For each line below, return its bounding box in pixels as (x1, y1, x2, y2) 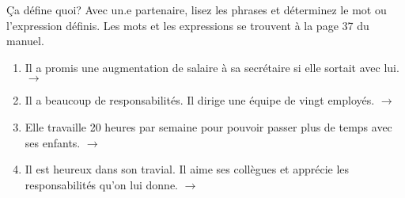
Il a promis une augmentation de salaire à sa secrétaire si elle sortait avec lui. (25, 59, 399, 75)
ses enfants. (25, 134, 81, 150)
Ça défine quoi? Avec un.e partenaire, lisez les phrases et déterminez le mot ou (6, 2, 387, 17)
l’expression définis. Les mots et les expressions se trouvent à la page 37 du (6, 17, 369, 33)
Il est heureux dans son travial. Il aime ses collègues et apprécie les (25, 161, 350, 177)
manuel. (6, 32, 44, 49)
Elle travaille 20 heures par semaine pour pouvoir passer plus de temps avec (25, 118, 392, 135)
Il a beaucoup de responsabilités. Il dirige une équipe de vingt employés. (25, 92, 375, 109)
